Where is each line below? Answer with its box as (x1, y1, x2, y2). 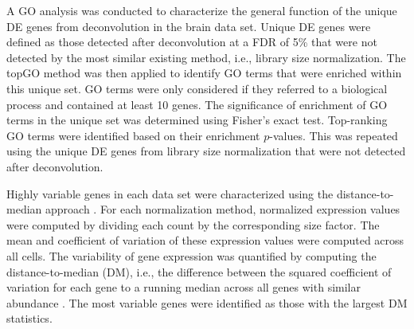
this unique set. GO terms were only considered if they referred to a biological (6, 80, 388, 96)
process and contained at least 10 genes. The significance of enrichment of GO (6, 96, 388, 112)
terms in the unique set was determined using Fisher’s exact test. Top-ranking (6, 112, 388, 128)
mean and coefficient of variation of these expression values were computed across (6, 232, 404, 249)
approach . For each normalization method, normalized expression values (45, 201, 400, 217)
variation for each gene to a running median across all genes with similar (6, 279, 361, 296)
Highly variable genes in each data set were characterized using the (6, 185, 334, 202)
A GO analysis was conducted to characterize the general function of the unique (6, 2, 397, 18)
